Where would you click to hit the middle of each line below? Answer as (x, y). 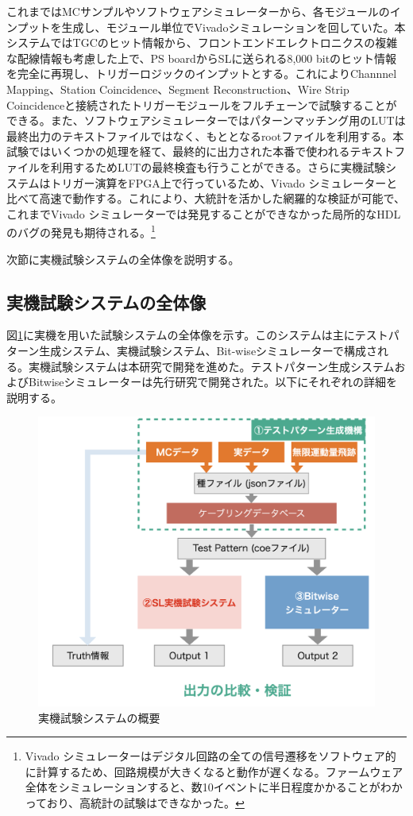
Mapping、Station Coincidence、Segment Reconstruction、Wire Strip (178, 89)
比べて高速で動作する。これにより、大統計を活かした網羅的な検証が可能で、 (206, 198)
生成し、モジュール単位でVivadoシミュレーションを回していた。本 (234, 27)
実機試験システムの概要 (99, 717)
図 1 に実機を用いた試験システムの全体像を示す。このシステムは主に (181, 335)
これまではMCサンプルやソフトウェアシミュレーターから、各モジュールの (198, 11)
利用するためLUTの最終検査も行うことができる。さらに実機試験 (218, 166)
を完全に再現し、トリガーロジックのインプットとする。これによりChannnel (202, 73)
